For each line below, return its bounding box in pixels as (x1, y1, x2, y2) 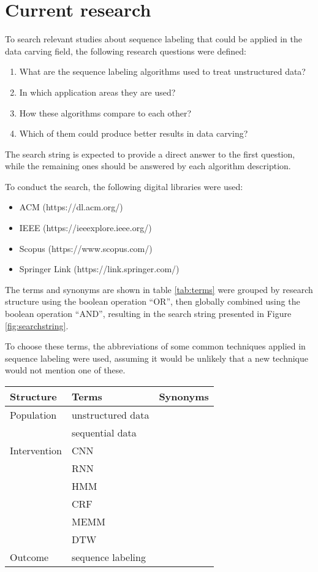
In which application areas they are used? (19, 85, 176, 98)
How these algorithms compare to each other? (19, 106, 192, 119)
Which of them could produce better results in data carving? (19, 127, 248, 140)
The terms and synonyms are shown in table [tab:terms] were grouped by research (5, 283, 313, 296)
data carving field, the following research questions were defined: (5, 44, 246, 57)
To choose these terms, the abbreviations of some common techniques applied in (5, 340, 306, 353)
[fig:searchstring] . (5, 319, 69, 332)
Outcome (10, 550, 49, 564)
